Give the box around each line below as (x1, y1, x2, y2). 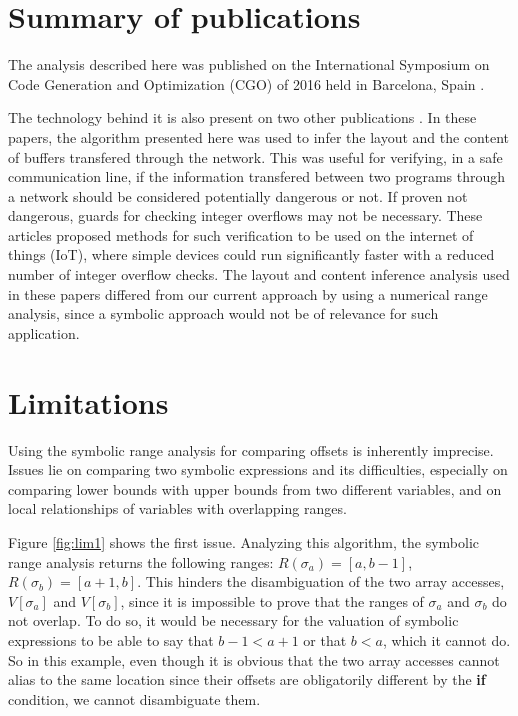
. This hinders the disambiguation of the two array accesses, (137, 571, 505, 592)
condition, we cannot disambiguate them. (8, 688, 261, 709)
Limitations (8, 381, 169, 422)
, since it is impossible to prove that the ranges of (120, 590, 424, 611)
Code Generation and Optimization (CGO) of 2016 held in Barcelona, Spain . (8, 73, 485, 94)
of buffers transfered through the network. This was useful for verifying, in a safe (8, 146, 503, 167)
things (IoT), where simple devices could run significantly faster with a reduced (8, 244, 495, 265)
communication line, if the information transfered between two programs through (8, 166, 506, 187)
